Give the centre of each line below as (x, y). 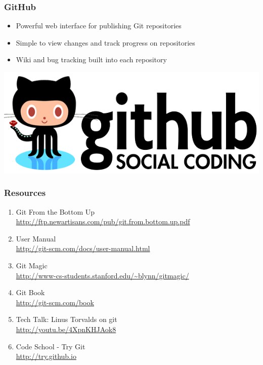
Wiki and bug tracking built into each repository (91, 59)
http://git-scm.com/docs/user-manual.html (83, 248)
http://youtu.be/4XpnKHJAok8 (66, 329)
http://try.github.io (46, 356)
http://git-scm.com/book (55, 302)
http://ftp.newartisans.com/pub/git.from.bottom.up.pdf (103, 221)
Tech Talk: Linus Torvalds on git (67, 319)
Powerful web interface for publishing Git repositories (99, 26)
